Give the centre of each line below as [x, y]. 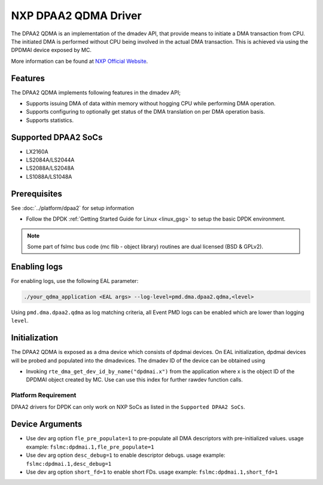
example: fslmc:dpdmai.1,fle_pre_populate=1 [90, 447]
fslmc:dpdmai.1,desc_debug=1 [69, 464]
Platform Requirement [44, 395]
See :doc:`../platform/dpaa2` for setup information [73, 208]
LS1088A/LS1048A [49, 176]
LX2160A [37, 151]
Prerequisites [36, 193]
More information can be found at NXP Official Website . [80, 61]
